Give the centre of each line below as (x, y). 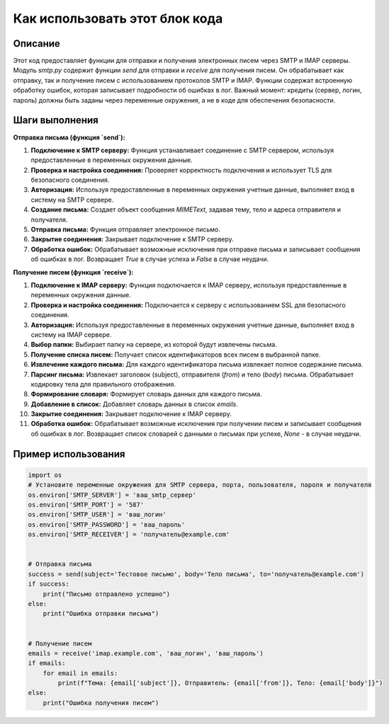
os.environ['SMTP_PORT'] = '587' (86, 505)
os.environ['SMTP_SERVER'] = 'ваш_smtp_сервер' (112, 495)
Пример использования (69, 454)
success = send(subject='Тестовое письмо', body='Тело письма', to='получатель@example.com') (196, 574)
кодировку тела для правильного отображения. (103, 384)
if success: (49, 584)
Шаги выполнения (56, 120)
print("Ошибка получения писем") (101, 703)
